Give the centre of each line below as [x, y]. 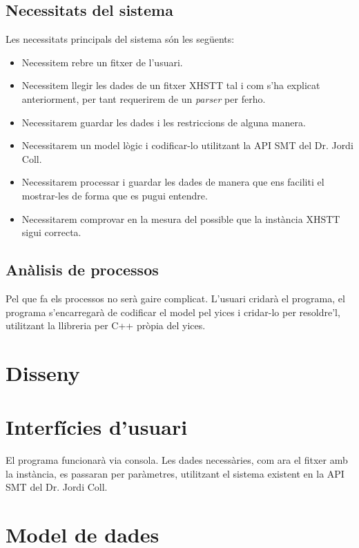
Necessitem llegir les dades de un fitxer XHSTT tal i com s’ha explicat [171, 85]
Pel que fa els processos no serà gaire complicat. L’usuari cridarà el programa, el [175, 298]
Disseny [43, 372]
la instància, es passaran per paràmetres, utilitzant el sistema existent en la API [175, 473]
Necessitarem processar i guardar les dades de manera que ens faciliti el [173, 182]
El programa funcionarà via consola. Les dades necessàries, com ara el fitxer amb [177, 460]
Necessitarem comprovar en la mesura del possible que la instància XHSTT [181, 218]
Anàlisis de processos [82, 270]
